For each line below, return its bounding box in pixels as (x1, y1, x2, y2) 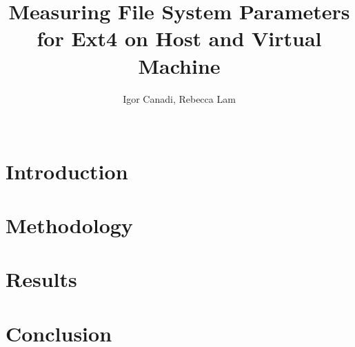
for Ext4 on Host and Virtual (37, 24, 322, 52)
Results (6, 265, 77, 293)
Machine (138, 51, 221, 79)
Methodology (6, 211, 133, 239)
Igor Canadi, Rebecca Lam (123, 91, 236, 106)
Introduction (6, 157, 128, 185)
